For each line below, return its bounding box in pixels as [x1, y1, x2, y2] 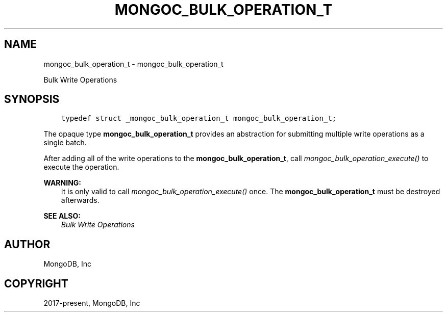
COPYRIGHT [4, 277, 68, 290]
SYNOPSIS [4, 93, 60, 106]
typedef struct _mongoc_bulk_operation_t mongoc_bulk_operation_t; [61, 114, 337, 123]
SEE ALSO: [43, 212, 81, 221]
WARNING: [43, 178, 82, 188]
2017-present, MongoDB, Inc [43, 299, 140, 308]
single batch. [43, 138, 87, 147]
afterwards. [61, 196, 100, 205]
